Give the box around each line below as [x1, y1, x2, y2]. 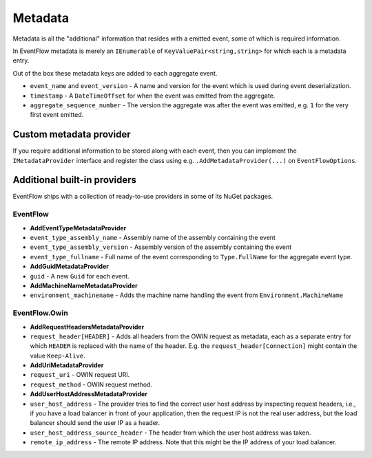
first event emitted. [30, 111, 84, 119]
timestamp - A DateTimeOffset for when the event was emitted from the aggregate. [30, 91, 276, 100]
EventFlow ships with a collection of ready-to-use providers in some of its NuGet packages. [12, 193, 273, 201]
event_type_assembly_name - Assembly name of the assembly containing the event [30, 234, 276, 242]
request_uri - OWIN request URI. [30, 371, 130, 379]
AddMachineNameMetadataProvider [30, 281, 138, 290]
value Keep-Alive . [30, 351, 85, 360]
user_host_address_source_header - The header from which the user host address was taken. [30, 428, 311, 437]
